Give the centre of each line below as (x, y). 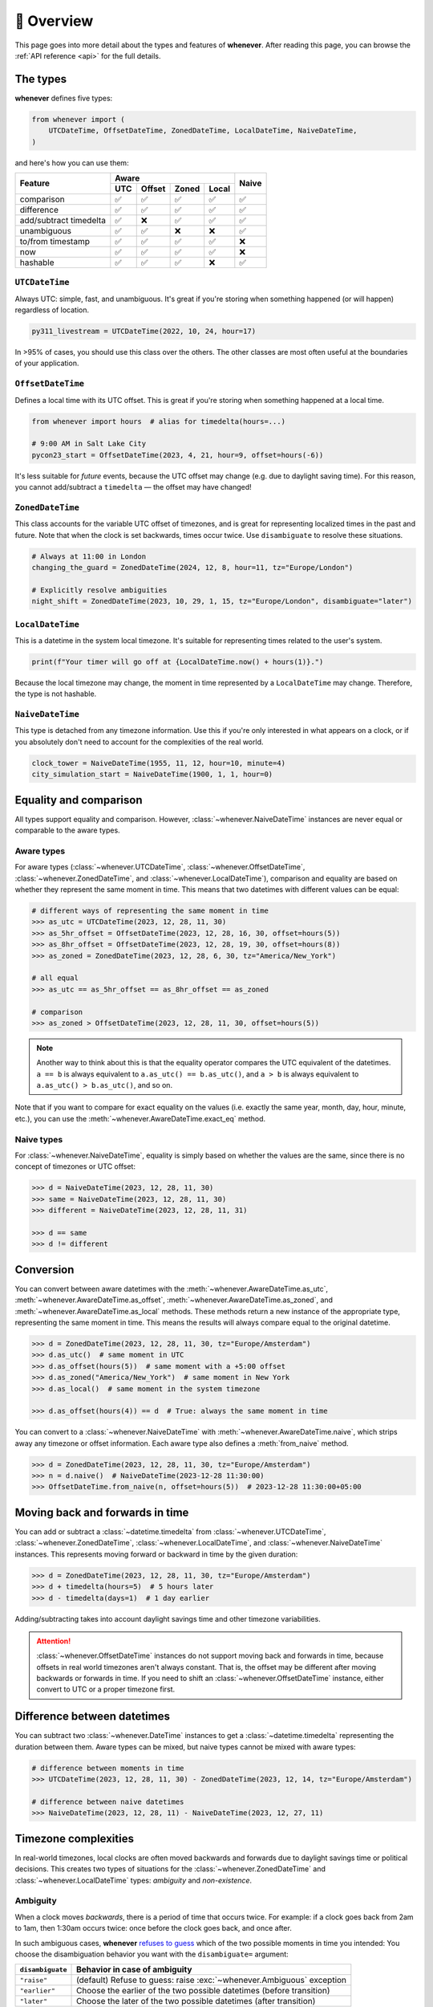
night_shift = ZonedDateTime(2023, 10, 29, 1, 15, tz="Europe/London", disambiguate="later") (222, 601)
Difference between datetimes (92, 1717)
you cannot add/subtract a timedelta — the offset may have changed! (133, 487)
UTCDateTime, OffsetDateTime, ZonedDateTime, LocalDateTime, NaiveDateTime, (203, 131)
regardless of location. (52, 310)
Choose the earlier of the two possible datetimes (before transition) (203, 1991)
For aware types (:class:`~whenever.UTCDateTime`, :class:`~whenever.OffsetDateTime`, (160, 867)
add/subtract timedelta (63, 220)
